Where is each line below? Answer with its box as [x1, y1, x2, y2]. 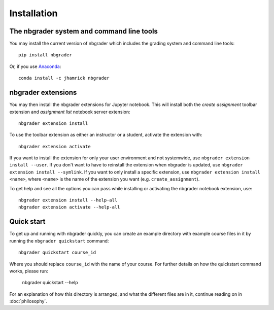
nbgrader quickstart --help [22, 280, 78, 286]
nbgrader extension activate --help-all [18, 204, 120, 210]
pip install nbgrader [18, 52, 72, 58]
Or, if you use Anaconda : [9, 63, 61, 70]
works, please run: [9, 268, 48, 274]
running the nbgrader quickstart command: [9, 237, 109, 244]
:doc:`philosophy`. [9, 298, 48, 304]
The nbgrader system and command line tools [9, 27, 158, 36]
